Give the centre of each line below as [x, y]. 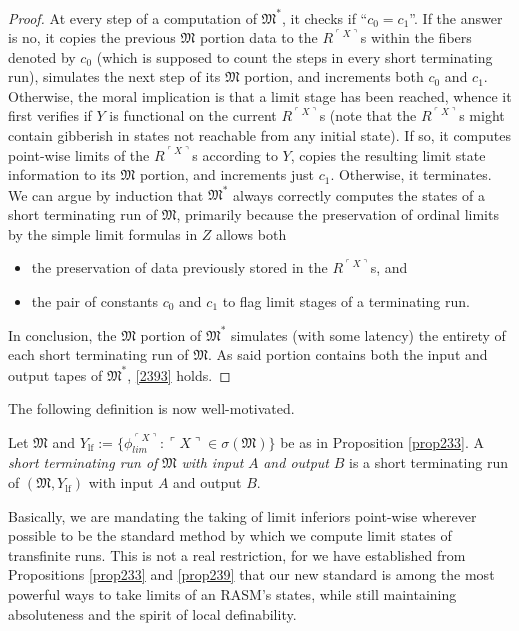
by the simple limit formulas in [103, 233]
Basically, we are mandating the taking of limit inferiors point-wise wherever [242, 515]
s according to [235, 154]
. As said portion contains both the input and [348, 354]
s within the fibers [416, 37]
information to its [62, 174]
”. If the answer [456, 17]
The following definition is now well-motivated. [151, 408]
